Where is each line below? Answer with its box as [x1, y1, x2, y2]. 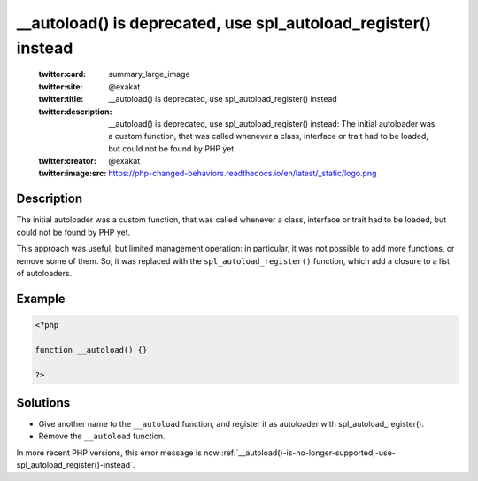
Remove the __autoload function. [38, 431, 166, 442]
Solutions [16, 395, 71, 410]
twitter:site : [38, 81, 83, 92]
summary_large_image [108, 69, 190, 80]
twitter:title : [38, 94, 84, 105]
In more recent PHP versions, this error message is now [16, 447, 220, 458]
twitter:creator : [38, 156, 96, 167]
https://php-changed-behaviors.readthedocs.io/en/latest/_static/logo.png [108, 168, 377, 179]
